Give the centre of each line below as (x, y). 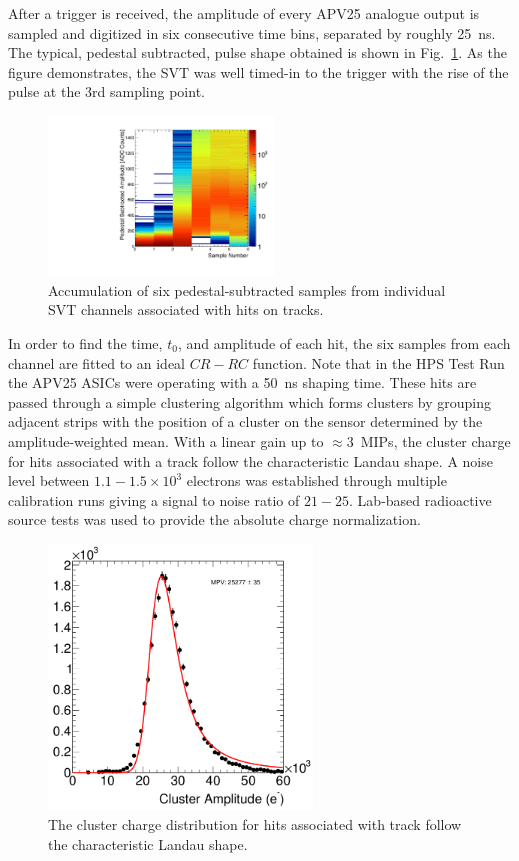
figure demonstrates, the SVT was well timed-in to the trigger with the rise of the (258, 71)
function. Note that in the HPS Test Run (378, 362)
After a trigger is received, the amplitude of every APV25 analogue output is (244, 13)
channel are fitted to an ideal (96, 362)
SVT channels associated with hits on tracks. (186, 309)
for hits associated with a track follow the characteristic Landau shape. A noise (250, 460)
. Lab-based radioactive (420, 499)
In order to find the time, (85, 343)
